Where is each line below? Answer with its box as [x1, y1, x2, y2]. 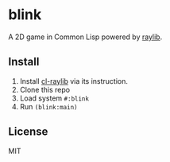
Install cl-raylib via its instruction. [19, 76, 129, 85]
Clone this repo [19, 85, 70, 94]
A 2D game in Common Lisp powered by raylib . [8, 32, 163, 41]
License [8, 125, 48, 139]
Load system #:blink [19, 93, 90, 103]
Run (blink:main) [19, 101, 78, 111]
